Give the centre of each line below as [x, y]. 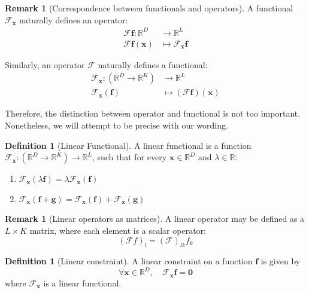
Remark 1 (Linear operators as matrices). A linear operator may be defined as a [155, 219]
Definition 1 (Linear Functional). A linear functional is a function [128, 145]
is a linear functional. [82, 283]
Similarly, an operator [45, 64]
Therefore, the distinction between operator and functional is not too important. [153, 113]
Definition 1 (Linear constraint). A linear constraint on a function [129, 261]
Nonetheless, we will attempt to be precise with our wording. [116, 125]
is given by [281, 261]
